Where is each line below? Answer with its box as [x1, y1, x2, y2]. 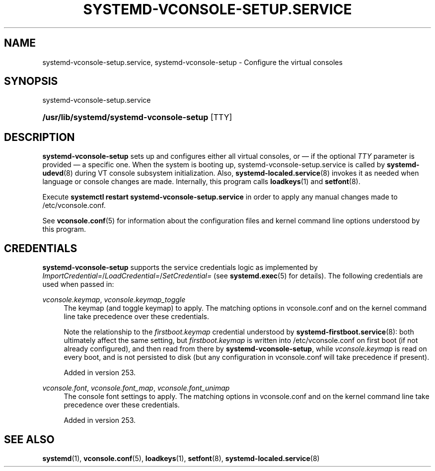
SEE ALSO [4, 433, 55, 446]
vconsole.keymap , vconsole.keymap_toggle [42, 295, 186, 304]
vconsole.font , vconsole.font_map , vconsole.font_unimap [42, 384, 230, 393]
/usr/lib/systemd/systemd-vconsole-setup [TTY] [42, 112, 232, 123]
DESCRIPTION [4, 131, 75, 143]
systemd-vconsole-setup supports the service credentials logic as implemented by [42, 263, 318, 272]
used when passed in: [42, 280, 114, 289]
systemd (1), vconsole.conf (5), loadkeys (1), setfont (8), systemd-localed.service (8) [42, 454, 320, 463]
